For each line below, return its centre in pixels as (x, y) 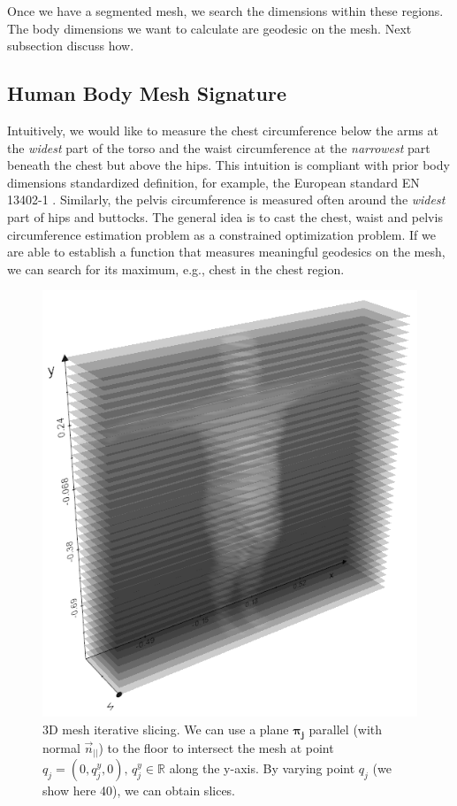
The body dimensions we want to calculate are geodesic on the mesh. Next (209, 28)
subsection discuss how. (71, 46)
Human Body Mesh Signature (147, 93)
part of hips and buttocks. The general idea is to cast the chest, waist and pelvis (225, 216)
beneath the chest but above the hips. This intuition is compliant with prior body (228, 165)
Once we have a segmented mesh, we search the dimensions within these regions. (225, 11)
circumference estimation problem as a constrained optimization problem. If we (221, 234)
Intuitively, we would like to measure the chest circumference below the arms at (223, 130)
